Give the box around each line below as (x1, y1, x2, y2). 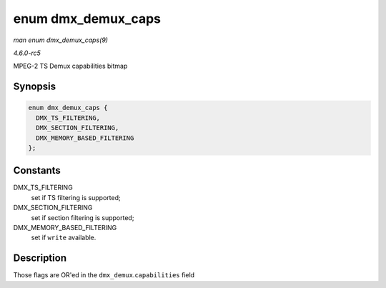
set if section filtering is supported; (31, 213, 134, 222)
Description (13, 252, 67, 264)
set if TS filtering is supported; (31, 193, 121, 202)
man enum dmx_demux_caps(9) (13, 36, 109, 44)
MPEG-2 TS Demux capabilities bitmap (13, 61, 128, 71)
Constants (13, 164, 61, 177)
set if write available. (31, 233, 96, 242)
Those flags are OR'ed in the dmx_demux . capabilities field (13, 271, 195, 279)
